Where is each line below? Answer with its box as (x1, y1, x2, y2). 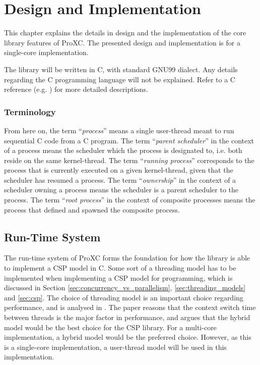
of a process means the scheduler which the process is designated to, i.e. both (4, 145, 242, 155)
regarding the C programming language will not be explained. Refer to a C (4, 74, 235, 84)
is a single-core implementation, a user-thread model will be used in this (4, 341, 227, 352)
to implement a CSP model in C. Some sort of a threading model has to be (4, 263, 236, 273)
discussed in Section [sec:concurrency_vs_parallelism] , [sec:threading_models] (4, 282, 246, 293)
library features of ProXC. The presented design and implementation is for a (4, 37, 240, 47)
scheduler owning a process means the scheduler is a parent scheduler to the (4, 184, 239, 195)
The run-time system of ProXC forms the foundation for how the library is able (4, 252, 250, 263)
